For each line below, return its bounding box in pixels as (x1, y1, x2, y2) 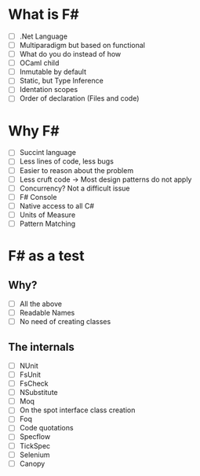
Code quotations (19, 423, 74, 433)
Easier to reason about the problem (19, 165, 134, 175)
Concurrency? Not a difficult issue (19, 183, 131, 193)
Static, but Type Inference (19, 76, 104, 86)
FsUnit (19, 370, 42, 379)
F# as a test (8, 247, 85, 265)
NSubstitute (19, 388, 58, 397)
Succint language (19, 148, 77, 157)
